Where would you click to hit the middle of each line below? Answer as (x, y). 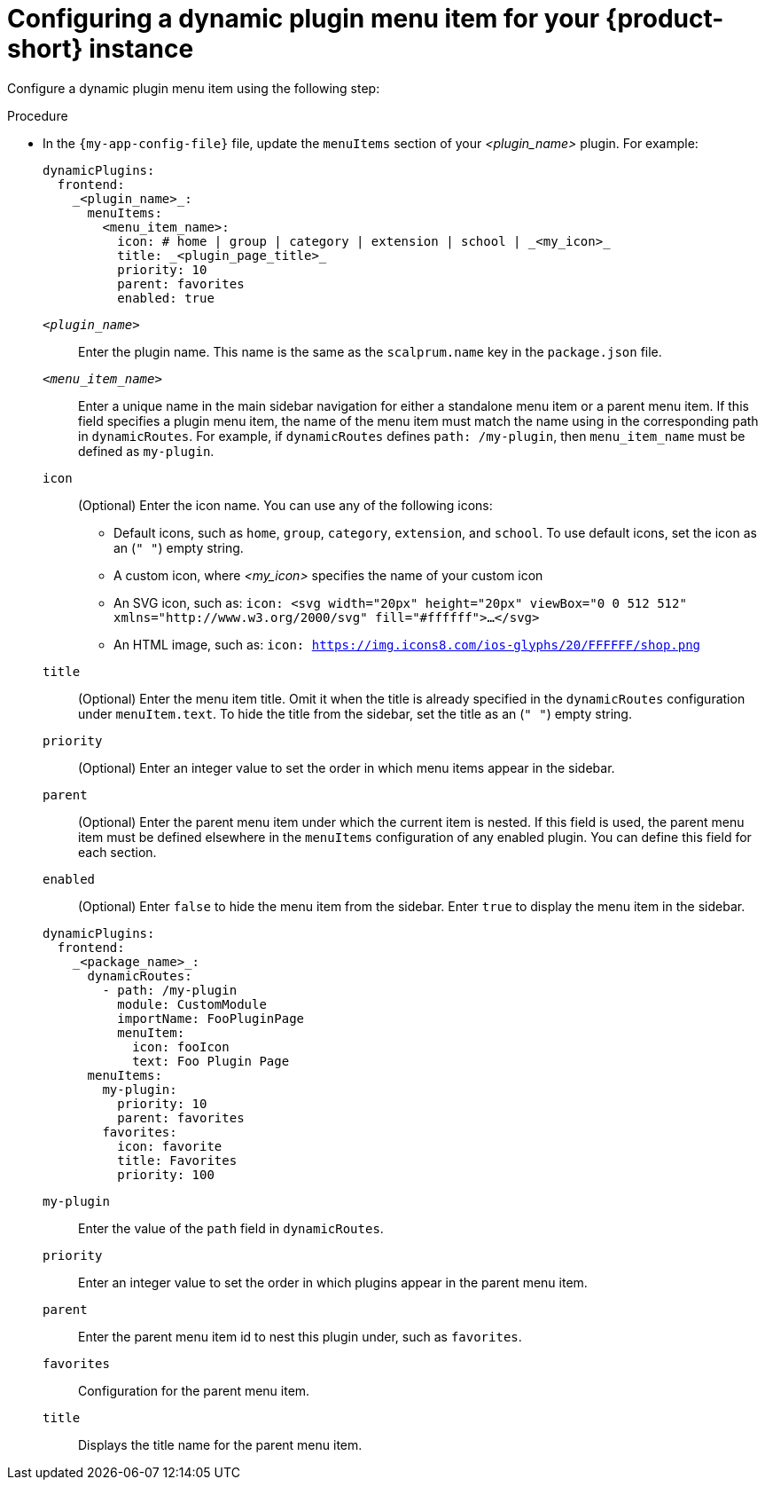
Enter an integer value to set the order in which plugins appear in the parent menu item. (333, 1282)
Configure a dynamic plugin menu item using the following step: (194, 88)
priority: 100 (166, 1174)
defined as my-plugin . (146, 451)
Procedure (38, 115)
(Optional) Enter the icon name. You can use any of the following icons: (285, 505)
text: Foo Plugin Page (211, 1061)
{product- (664, 19)
